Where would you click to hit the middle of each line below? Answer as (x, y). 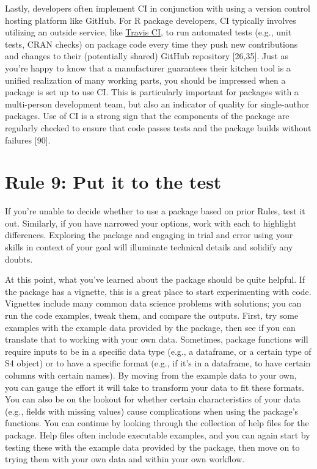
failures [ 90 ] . (28, 140)
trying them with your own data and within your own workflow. (125, 459)
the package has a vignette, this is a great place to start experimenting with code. (158, 291)
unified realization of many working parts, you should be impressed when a (145, 80)
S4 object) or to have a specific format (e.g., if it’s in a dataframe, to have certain (158, 363)
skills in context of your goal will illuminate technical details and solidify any (149, 247)
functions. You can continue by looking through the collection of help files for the (157, 423)
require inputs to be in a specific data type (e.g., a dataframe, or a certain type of (158, 351)
